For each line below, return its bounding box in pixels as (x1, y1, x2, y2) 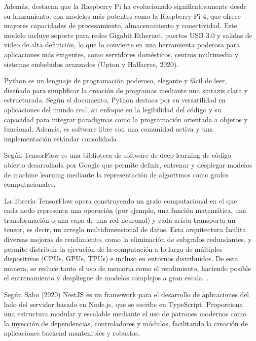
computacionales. (4, 179, 56, 189)
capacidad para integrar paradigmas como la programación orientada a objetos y (4, 114, 248, 124)
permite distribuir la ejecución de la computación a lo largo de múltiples (4, 243, 222, 254)
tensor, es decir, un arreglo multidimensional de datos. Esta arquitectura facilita (4, 224, 246, 235)
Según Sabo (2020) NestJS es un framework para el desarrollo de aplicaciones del (4, 289, 249, 300)
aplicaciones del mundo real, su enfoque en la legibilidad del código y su (4, 104, 221, 114)
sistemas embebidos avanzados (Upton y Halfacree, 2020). (4, 59, 179, 69)
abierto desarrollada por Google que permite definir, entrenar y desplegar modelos (4, 159, 252, 170)
